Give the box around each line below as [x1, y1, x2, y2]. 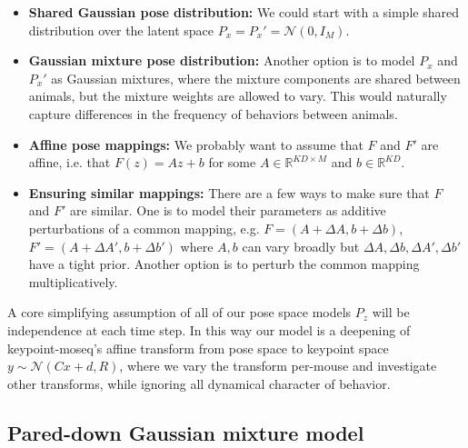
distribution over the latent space [28, 20, 214, 39]
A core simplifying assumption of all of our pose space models [7, 303, 352, 322]
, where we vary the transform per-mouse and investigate [119, 356, 437, 375]
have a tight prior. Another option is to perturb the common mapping [28, 254, 420, 274]
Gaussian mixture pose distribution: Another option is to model [28, 51, 415, 70]
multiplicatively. [28, 272, 118, 291]
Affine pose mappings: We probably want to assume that [28, 134, 363, 154]
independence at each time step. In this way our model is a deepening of [7, 320, 411, 339]
